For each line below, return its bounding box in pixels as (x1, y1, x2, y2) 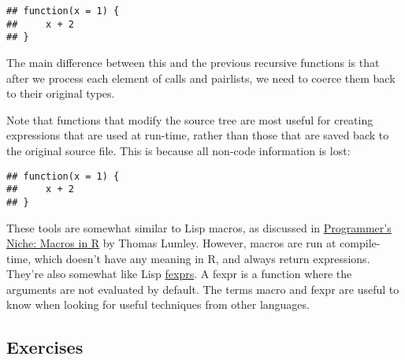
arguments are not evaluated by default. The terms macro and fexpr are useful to (6, 280, 399, 297)
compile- (340, 235, 381, 251)
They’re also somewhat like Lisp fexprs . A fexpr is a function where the (6, 265, 352, 282)
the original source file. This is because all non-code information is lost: (6, 142, 351, 158)
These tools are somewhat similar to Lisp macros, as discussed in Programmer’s (6, 219, 392, 236)
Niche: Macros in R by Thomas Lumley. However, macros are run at (6, 235, 336, 251)
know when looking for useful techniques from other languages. (6, 296, 310, 313)
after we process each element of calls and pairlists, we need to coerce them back (6, 69, 396, 86)
